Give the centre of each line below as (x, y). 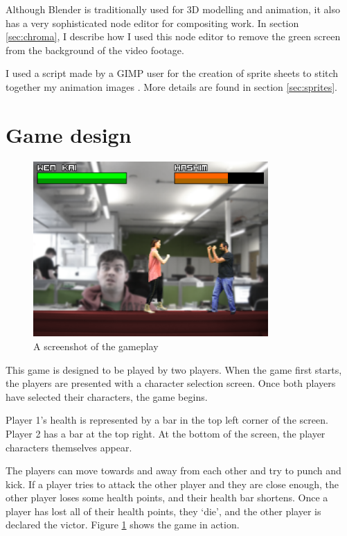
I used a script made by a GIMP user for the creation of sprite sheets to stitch (172, 73)
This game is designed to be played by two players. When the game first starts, (174, 369)
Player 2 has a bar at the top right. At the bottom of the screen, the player (166, 433)
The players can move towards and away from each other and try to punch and (173, 470)
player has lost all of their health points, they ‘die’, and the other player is (163, 511)
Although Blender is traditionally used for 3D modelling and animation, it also (173, 9)
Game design (69, 134)
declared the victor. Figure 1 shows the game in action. (123, 525)
